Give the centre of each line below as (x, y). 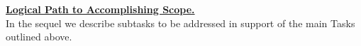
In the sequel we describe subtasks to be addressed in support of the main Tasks (180, 23)
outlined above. (39, 37)
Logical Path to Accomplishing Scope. (100, 9)
